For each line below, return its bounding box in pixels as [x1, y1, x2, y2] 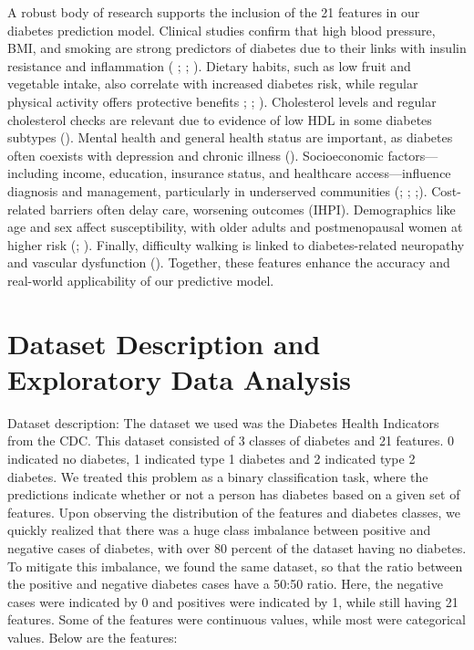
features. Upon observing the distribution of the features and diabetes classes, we [7, 502, 460, 521]
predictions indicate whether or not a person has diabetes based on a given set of [7, 485, 460, 504]
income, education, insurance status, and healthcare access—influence [62, 163, 451, 183]
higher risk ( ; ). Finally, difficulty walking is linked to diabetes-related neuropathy [7, 235, 465, 254]
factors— [387, 145, 438, 164]
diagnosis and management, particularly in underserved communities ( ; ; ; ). [7, 181, 428, 200]
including [7, 163, 59, 183]
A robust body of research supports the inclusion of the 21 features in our [7, 3, 420, 21]
